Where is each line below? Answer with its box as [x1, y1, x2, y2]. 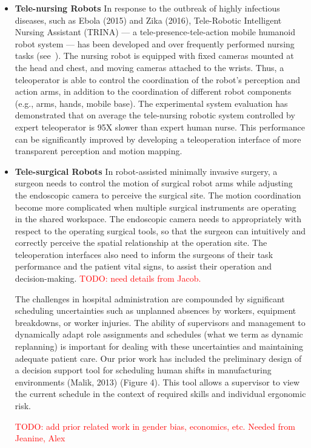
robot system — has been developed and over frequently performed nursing [15, 37, 295, 50]
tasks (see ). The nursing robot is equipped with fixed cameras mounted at [15, 49, 294, 62]
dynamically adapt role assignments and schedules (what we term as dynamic [15, 328, 303, 341]
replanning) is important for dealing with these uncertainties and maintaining [15, 340, 304, 353]
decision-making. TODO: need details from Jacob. [15, 272, 201, 285]
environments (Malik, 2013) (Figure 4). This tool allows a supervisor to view [15, 375, 300, 388]
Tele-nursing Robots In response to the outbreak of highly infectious [15, 2, 280, 14]
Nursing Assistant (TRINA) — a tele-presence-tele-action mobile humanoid [15, 25, 296, 38]
